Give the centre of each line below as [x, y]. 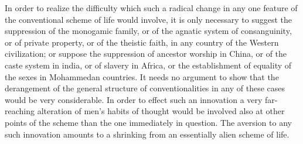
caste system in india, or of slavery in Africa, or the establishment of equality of [148, 65]
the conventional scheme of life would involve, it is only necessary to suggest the [149, 19]
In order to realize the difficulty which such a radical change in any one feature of [151, 8]
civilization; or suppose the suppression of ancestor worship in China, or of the [146, 54]
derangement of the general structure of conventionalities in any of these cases [145, 88]
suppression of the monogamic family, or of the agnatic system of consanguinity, [148, 31]
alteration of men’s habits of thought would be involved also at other [161, 111]
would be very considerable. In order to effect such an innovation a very [134, 99]
